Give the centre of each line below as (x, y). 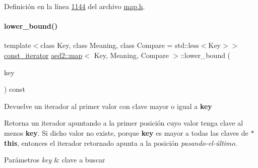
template (18, 45)
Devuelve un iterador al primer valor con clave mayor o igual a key (108, 106)
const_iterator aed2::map (43, 55)
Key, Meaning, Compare (131, 55)
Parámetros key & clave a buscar (55, 160)
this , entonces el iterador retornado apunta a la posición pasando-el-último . (121, 143)
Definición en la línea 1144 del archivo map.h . (75, 6)
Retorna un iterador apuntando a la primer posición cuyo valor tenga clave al (124, 123)
